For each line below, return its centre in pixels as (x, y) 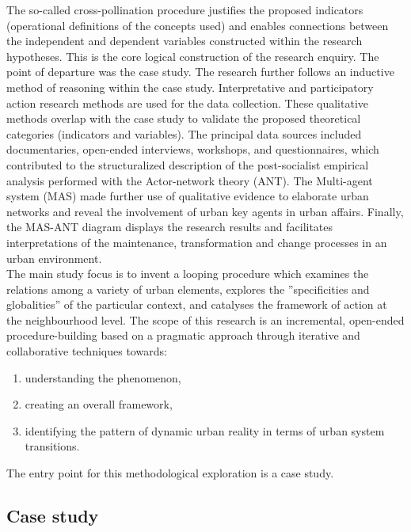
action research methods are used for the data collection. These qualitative (187, 103)
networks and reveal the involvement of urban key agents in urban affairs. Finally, (205, 211)
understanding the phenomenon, (103, 377)
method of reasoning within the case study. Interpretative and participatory (190, 87)
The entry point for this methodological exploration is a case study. (170, 473)
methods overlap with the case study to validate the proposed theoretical (184, 118)
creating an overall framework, (99, 404)
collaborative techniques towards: (87, 351)
